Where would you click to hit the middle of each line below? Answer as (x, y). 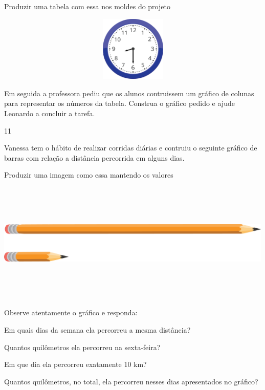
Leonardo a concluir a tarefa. (50, 113)
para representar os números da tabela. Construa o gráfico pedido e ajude (119, 103)
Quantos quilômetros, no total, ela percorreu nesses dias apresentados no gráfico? (131, 381)
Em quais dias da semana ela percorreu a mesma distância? (97, 329)
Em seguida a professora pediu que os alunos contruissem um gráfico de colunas (129, 93)
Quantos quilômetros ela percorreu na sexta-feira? (82, 347)
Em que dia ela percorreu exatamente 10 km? (75, 364)
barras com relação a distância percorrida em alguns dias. (94, 157)
